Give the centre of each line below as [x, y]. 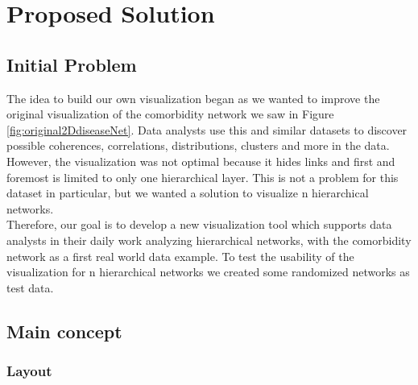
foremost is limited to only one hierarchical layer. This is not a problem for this [203, 177]
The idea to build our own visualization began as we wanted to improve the [193, 98]
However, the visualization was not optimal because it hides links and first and [201, 161]
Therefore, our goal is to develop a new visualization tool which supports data [199, 224]
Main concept [64, 331]
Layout [29, 371]
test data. [30, 287]
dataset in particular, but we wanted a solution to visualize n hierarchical [188, 193]
